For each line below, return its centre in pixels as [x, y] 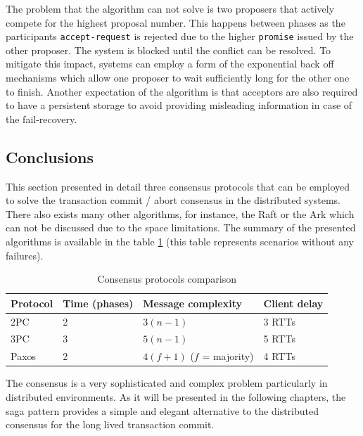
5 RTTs [279, 339]
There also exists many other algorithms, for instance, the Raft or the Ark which [180, 213]
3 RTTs [279, 321]
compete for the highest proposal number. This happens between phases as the [176, 22]
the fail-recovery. [42, 118]
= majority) [228, 356]
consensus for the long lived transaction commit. [110, 424]
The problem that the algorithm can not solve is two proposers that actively [170, 8]
